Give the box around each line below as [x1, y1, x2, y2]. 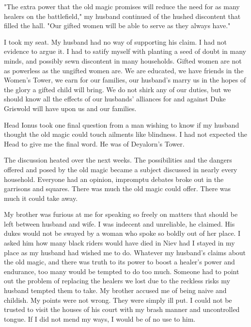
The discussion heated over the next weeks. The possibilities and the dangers [4, 155, 232, 165]
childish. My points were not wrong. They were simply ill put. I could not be [4, 294, 232, 305]
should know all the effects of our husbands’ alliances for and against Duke [4, 94, 226, 104]
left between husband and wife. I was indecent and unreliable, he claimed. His [4, 218, 235, 229]
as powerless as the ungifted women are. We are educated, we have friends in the [4, 65, 244, 75]
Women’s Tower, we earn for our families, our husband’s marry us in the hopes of [4, 75, 246, 85]
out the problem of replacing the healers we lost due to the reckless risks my [4, 276, 230, 286]
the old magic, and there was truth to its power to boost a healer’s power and [4, 257, 235, 267]
